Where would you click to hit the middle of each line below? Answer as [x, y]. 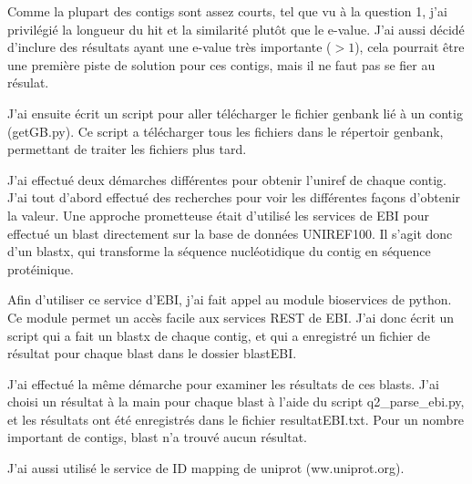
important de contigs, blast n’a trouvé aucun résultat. [157, 437]
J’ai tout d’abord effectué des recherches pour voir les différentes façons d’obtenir [234, 197]
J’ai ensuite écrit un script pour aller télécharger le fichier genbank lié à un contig [235, 113]
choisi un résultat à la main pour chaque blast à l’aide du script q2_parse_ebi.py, [236, 402]
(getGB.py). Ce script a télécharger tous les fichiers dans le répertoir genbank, [226, 131]
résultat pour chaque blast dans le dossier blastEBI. [152, 353]
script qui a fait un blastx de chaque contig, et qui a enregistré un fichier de [219, 335]
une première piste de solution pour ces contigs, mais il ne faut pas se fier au [221, 64]
